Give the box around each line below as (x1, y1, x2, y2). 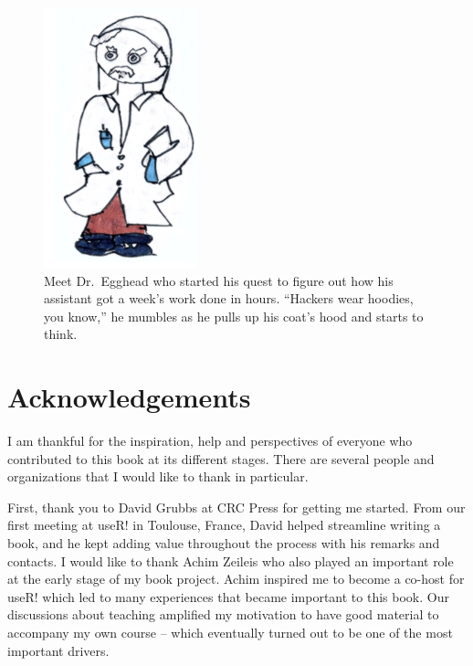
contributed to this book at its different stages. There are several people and (7, 449, 435, 468)
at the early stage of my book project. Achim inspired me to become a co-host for (7, 569, 465, 588)
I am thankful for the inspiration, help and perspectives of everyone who (7, 431, 413, 450)
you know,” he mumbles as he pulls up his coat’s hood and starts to (44, 306, 424, 325)
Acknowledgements (7, 378, 251, 416)
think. (44, 324, 78, 344)
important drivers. (7, 640, 110, 660)
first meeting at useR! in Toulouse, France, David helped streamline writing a (7, 515, 441, 534)
